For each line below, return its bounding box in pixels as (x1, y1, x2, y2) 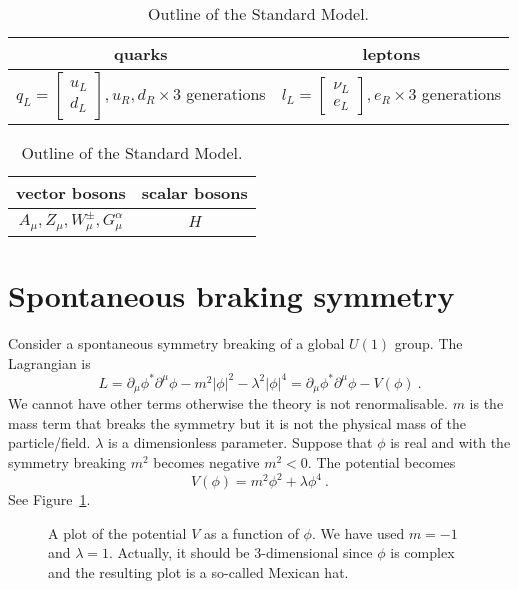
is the (469, 393, 504, 414)
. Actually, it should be (109, 542, 250, 563)
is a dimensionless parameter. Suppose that (108, 432, 373, 453)
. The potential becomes (307, 451, 456, 472)
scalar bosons (141, 181, 248, 204)
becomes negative (153, 451, 260, 472)
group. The (394, 333, 463, 354)
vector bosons (16, 181, 126, 204)
